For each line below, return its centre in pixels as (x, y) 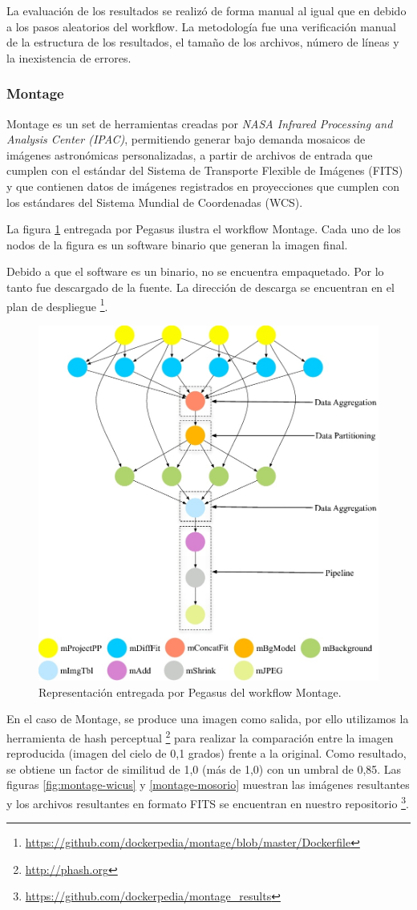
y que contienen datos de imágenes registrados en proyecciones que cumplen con (203, 186)
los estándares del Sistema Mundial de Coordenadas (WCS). (155, 202)
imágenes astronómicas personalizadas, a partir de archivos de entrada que (190, 154)
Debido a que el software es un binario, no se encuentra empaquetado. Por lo (195, 271)
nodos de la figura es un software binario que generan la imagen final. (177, 244)
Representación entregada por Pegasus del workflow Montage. (190, 692)
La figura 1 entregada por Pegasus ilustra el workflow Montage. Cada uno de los (204, 229)
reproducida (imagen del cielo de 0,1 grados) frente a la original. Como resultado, (206, 753)
